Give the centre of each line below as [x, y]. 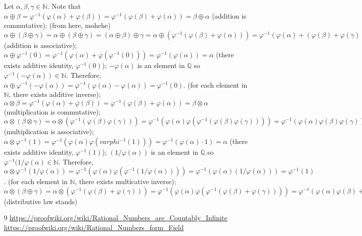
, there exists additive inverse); [55, 94]
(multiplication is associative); [49, 131]
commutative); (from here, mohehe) [57, 25]
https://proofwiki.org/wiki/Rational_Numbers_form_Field [94, 227]
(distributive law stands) [41, 201]
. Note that [64, 6]
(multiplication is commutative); [52, 111]
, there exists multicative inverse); [125, 181]
